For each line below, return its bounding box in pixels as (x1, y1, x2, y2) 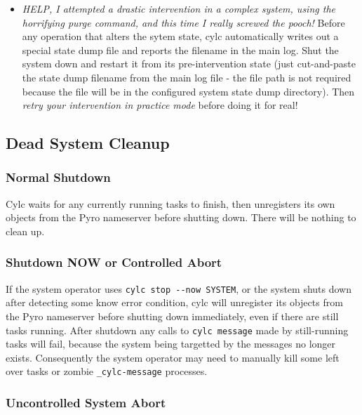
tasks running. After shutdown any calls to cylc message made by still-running (6, 322, 349, 337)
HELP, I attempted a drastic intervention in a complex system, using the (22, 1, 335, 15)
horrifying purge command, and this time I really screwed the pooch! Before (22, 15, 345, 29)
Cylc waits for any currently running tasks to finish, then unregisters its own (6, 196, 335, 211)
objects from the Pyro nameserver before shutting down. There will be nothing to (6, 210, 356, 225)
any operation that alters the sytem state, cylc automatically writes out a (22, 29, 339, 44)
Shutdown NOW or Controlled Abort (6, 253, 222, 271)
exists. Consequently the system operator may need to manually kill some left (6, 350, 340, 364)
